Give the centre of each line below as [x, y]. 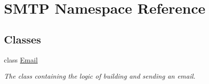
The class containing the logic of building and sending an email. [100, 76]
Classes [23, 39]
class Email [21, 59]
